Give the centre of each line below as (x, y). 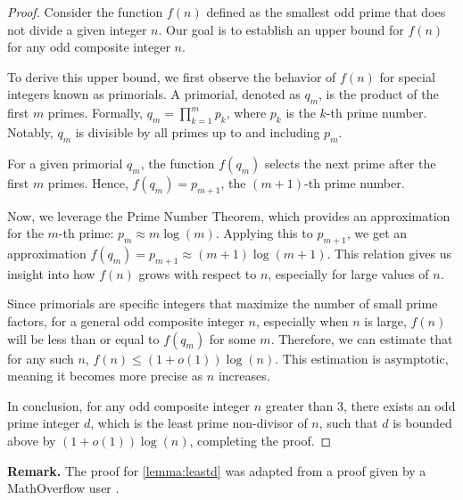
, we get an (377, 233)
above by (32, 440)
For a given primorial (65, 163)
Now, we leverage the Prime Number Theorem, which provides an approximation (229, 215)
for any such (41, 358)
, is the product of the (379, 94)
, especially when (302, 320)
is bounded (422, 423)
